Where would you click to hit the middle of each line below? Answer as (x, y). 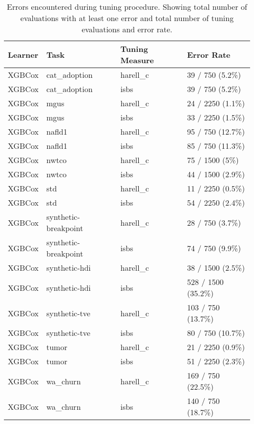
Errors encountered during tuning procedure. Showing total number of (127, 7)
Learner (23, 54)
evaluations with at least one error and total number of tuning (127, 18)
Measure (137, 60)
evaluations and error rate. (127, 29)
